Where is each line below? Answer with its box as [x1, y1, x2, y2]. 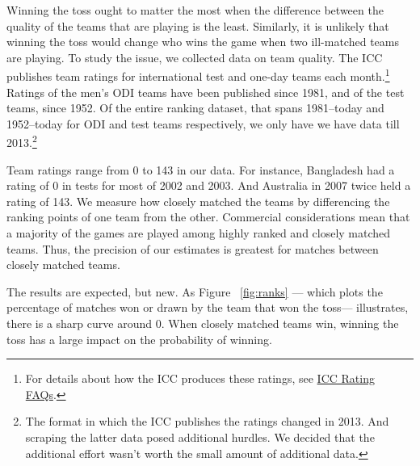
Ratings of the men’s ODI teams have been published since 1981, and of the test [6, 83, 405, 100]
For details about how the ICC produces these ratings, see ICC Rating [25, 370, 375, 387]
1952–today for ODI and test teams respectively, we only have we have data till [6, 115, 400, 132]
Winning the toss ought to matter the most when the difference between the [6, 2, 384, 18]
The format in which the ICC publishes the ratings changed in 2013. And [25, 413, 389, 430]
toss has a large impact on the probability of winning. [6, 330, 272, 347]
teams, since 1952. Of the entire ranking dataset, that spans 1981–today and [6, 99, 384, 116]
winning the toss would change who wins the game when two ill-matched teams [6, 33, 399, 50]
